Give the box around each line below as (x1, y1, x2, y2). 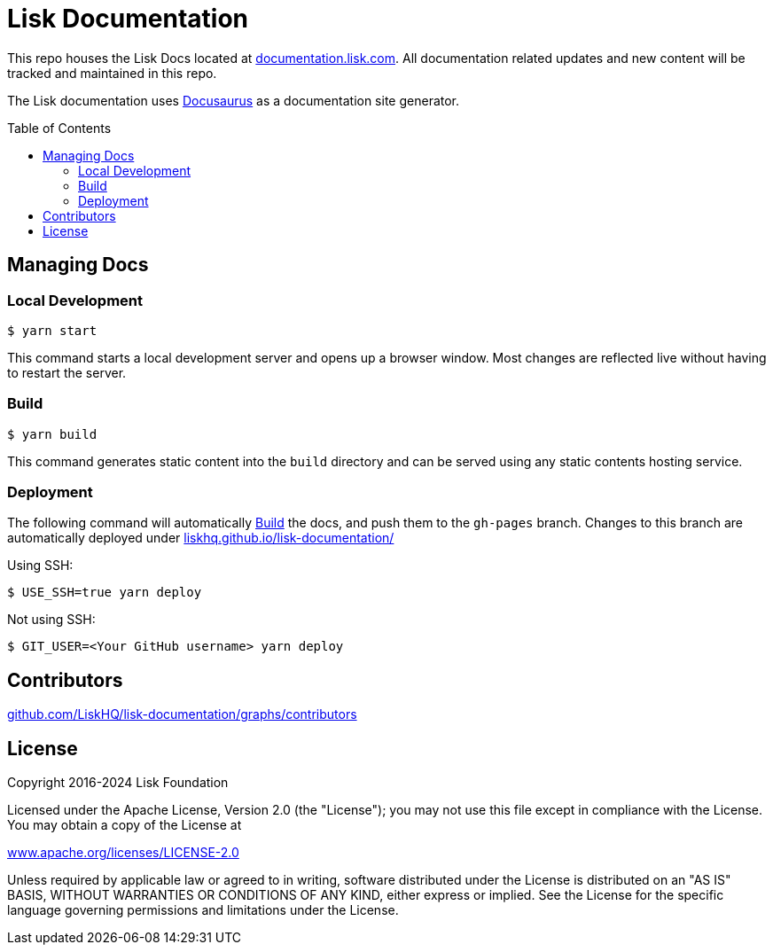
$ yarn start (7, 323, 98, 338)
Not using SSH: (7, 612, 96, 628)
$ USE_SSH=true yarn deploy (7, 585, 202, 600)
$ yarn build (7, 426, 98, 441)
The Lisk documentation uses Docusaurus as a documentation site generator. (7, 92, 460, 108)
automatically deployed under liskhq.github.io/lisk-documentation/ (7, 530, 394, 546)
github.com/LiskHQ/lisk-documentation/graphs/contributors (7, 706, 357, 722)
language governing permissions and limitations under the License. (7, 902, 399, 918)
